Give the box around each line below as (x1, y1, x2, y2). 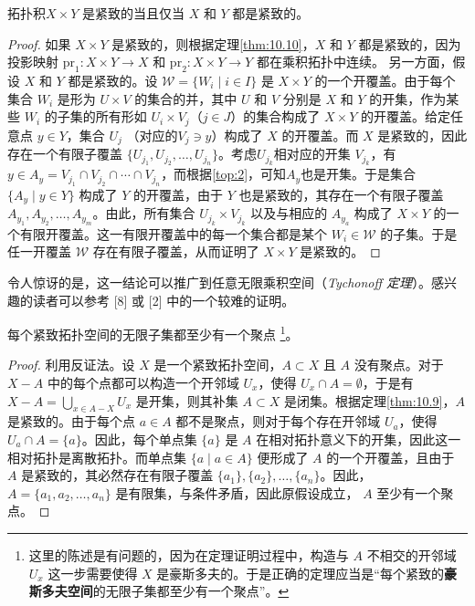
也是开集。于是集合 (301, 164, 417, 183)
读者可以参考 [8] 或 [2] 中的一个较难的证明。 (32, 290, 295, 309)
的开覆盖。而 (281, 125, 359, 144)
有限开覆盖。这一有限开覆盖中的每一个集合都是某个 (19, 224, 327, 243)
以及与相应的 (250, 204, 328, 223)
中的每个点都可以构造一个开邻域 (47, 372, 239, 392)
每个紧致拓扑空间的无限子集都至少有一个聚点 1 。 (7, 322, 299, 343)
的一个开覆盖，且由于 (326, 447, 455, 466)
